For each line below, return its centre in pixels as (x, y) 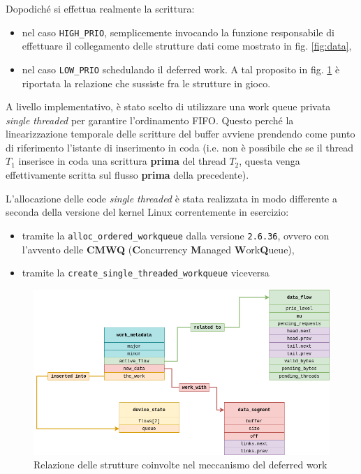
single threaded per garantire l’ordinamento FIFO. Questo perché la (150, 120)
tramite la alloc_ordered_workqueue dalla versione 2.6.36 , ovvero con (176, 235)
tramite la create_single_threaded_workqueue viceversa (146, 273)
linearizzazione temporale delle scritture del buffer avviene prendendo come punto (180, 134)
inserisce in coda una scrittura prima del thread (122, 161)
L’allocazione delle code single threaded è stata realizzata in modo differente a (171, 198)
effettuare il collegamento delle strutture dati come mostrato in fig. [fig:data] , (187, 46)
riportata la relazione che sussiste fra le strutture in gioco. (146, 83)
